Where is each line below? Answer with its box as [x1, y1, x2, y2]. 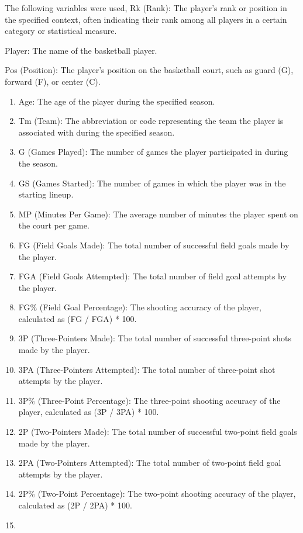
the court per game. [18, 219, 89, 231]
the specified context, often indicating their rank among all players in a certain [5, 13, 287, 25]
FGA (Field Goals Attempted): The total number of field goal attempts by [18, 270, 287, 282]
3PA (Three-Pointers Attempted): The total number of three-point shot [18, 363, 276, 375]
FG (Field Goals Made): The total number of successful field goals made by [18, 238, 290, 251]
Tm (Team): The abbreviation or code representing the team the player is [18, 115, 284, 127]
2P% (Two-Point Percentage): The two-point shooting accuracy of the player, [18, 487, 296, 500]
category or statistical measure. [5, 25, 117, 37]
